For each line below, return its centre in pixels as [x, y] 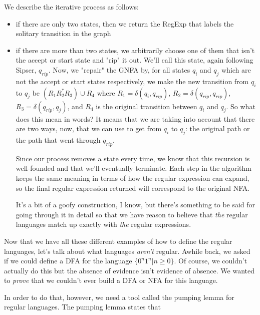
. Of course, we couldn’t [211, 261]
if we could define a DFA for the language [68, 261]
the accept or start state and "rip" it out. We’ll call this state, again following [135, 60]
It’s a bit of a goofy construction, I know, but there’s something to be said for [136, 205]
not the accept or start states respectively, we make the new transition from [132, 81]
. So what [241, 106]
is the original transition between [147, 106]
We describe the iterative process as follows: [71, 7]
